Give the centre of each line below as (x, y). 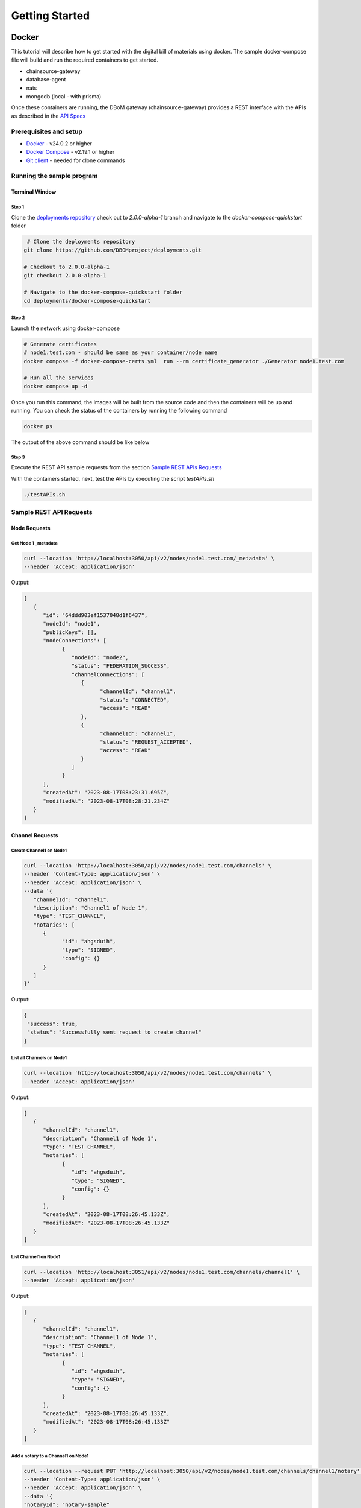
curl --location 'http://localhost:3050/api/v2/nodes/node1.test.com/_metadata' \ (149, 558)
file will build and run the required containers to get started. (85, 60)
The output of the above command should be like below (80, 442)
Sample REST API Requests (52, 512)
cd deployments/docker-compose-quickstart (87, 301)
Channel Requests (35, 835)
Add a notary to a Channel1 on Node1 (50, 1456)
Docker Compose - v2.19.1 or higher (70, 152)
